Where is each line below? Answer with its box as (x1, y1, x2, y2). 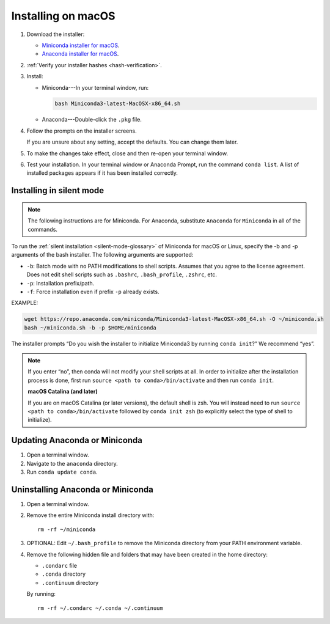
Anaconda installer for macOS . (42, 50, 119, 57)
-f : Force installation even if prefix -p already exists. (26, 288, 159, 295)
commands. (28, 226, 58, 233)
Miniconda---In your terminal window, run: (42, 84, 149, 91)
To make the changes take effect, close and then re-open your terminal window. (26, 150, 229, 157)
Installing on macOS (11, 9, 116, 23)
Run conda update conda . (26, 468, 98, 476)
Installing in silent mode (11, 185, 105, 196)
